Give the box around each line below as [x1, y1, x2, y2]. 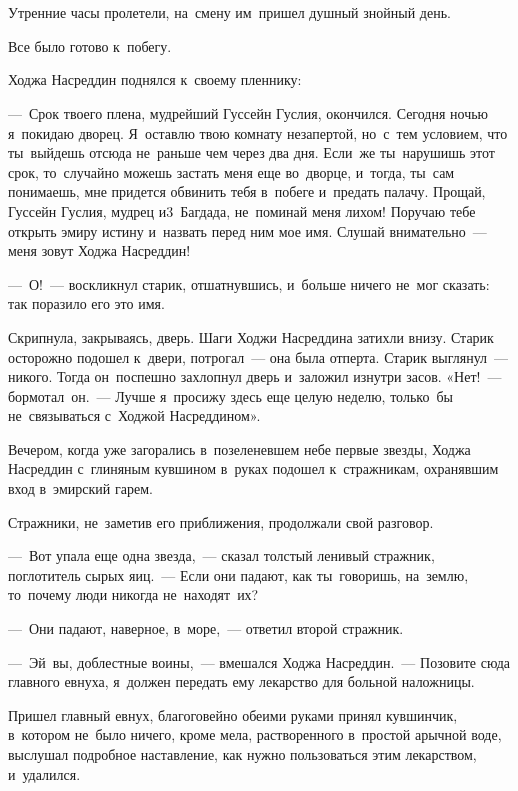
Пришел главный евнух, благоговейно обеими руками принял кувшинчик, [8, 704, 458, 725]
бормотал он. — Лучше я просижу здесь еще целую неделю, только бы [8, 385, 453, 406]
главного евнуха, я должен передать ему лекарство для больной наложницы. [8, 671, 475, 692]
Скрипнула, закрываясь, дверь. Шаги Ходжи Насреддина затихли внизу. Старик [8, 326, 494, 347]
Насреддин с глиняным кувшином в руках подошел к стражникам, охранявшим [8, 458, 499, 479]
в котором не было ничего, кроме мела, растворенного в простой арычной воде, [8, 724, 502, 745]
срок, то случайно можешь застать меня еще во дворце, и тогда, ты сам [8, 161, 455, 182]
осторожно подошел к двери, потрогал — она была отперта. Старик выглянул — [8, 346, 509, 367]
